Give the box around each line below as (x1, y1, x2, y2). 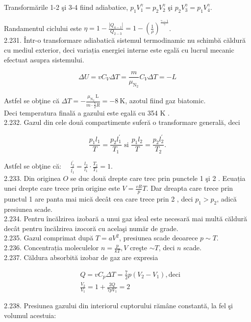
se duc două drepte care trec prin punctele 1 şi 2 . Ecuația (70, 173, 246, 183)
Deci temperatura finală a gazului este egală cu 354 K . (4, 107, 170, 117)
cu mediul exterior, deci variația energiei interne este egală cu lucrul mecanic (4, 44, 234, 55)
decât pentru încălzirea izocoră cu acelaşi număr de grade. (4, 223, 178, 233)
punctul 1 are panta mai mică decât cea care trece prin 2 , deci (4, 193, 193, 204)
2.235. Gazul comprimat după (4, 233, 94, 243)
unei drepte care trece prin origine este (4, 183, 120, 193)
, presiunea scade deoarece (119, 233, 198, 243)
